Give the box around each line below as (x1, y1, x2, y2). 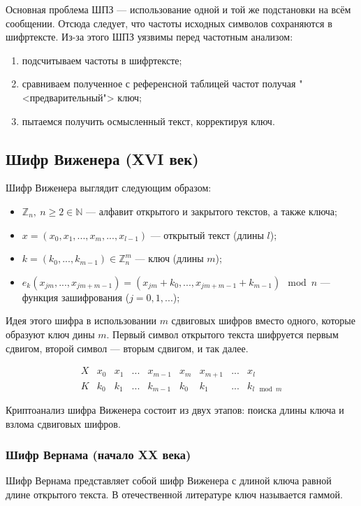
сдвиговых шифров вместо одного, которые (171, 313, 355, 328)
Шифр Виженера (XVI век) (6, 147, 199, 169)
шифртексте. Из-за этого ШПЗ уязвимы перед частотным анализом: (6, 29, 293, 44)
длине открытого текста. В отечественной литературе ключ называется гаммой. (6, 487, 343, 502)
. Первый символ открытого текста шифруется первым (106, 326, 339, 341)
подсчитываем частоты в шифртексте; (22, 52, 182, 67)
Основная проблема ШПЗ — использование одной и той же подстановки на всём (6, 2, 351, 16)
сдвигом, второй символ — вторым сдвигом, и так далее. (6, 340, 249, 355)
